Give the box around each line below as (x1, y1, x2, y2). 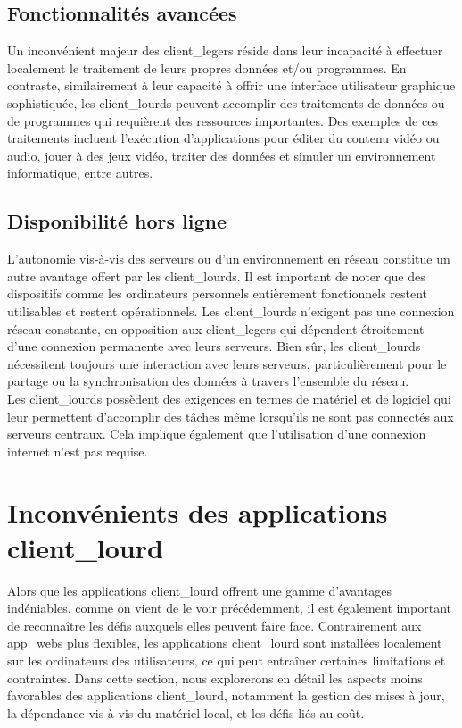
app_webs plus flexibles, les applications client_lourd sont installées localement (7, 633, 442, 652)
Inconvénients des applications (7, 494, 388, 531)
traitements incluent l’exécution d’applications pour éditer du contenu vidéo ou (7, 129, 440, 147)
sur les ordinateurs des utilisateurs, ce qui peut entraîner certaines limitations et (7, 650, 446, 669)
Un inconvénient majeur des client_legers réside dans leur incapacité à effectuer (7, 41, 443, 60)
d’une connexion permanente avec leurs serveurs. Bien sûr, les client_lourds (7, 337, 421, 356)
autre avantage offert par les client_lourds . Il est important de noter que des (7, 266, 425, 285)
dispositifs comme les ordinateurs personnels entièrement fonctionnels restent (7, 284, 428, 303)
